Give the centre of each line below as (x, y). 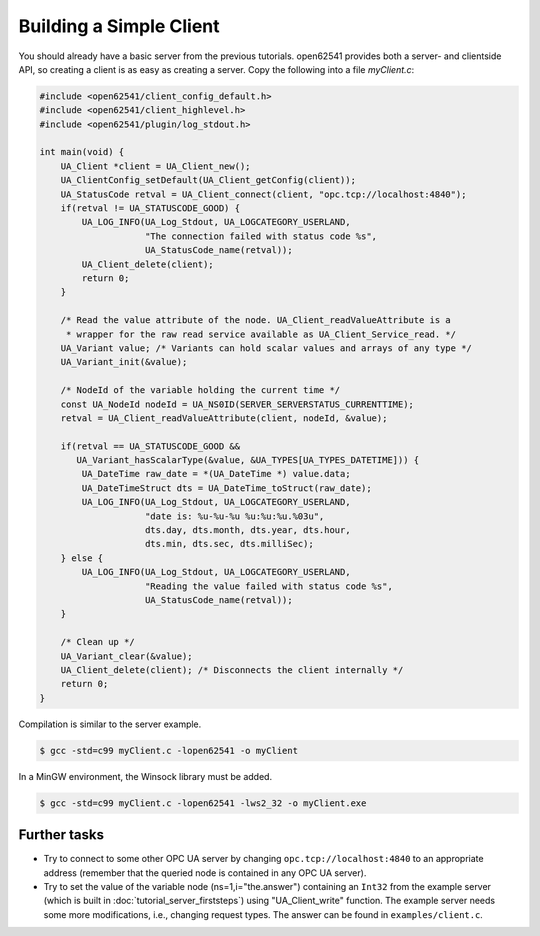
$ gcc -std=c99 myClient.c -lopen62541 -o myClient (169, 750)
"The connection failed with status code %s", (261, 236)
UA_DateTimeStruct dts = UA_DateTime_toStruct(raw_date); (226, 488)
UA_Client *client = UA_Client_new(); (155, 166)
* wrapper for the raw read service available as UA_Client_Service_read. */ (261, 334)
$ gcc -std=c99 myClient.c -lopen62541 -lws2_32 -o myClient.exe (203, 803)
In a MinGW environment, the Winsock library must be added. (145, 776)
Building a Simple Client (119, 26)
